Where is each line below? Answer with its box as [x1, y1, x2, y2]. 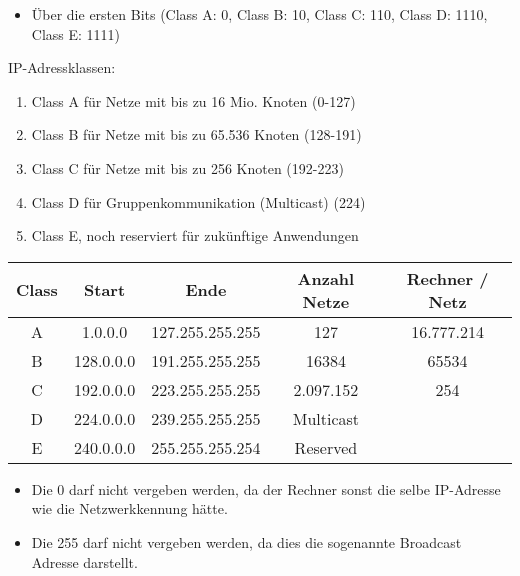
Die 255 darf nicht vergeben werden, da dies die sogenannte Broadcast [31, 531, 462, 552]
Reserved [294, 435, 358, 459]
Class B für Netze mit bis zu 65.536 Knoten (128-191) [31, 124, 362, 145]
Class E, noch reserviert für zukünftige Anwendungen [31, 225, 359, 246]
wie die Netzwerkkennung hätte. [31, 498, 228, 519]
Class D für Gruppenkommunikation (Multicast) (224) [31, 191, 366, 212]
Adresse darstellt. [31, 551, 138, 572]
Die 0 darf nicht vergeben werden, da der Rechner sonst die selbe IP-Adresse [31, 478, 501, 499]
